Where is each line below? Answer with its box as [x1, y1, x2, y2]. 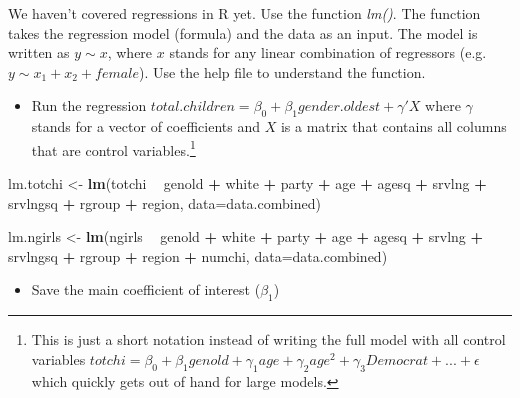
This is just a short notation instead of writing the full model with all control [31, 329, 506, 350]
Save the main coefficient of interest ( [31, 279, 261, 300]
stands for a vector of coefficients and [31, 116, 260, 137]
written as [8, 42, 70, 63]
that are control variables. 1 [31, 136, 196, 160]
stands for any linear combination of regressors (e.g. [169, 42, 487, 63]
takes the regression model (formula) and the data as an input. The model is [8, 22, 478, 43]
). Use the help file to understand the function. [138, 61, 426, 82]
